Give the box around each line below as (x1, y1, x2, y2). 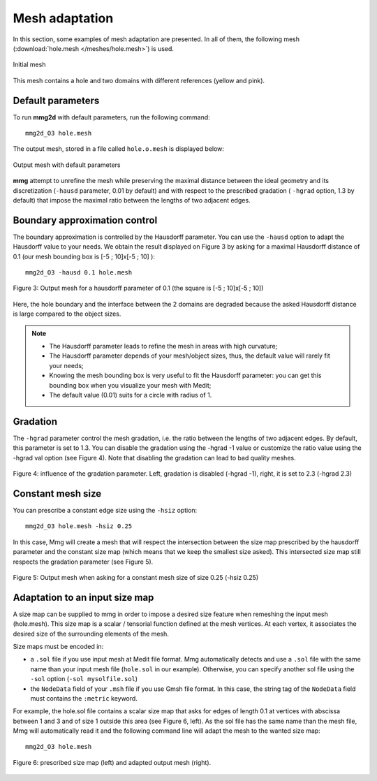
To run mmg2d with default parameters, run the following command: (13, 112, 211, 122)
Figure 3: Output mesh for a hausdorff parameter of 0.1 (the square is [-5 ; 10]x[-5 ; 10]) (13, 284, 264, 293)
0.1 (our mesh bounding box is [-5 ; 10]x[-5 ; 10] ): (13, 252, 155, 261)
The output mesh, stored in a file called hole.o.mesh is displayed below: (13, 145, 225, 153)
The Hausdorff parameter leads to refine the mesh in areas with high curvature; (49, 342, 278, 350)
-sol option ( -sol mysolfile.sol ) (30, 675, 138, 683)
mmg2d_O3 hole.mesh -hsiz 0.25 (25, 523, 133, 530)
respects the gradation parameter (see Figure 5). (13, 557, 154, 566)
